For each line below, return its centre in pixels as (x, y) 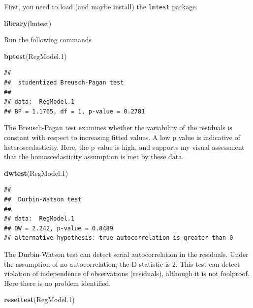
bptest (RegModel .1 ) (35, 56)
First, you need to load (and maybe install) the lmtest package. (101, 6)
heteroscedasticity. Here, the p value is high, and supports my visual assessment (124, 147)
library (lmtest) (28, 23)
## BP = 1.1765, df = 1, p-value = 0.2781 (75, 111)
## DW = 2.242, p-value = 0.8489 (59, 228)
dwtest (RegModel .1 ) (36, 173)
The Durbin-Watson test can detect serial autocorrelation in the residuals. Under (126, 254)
